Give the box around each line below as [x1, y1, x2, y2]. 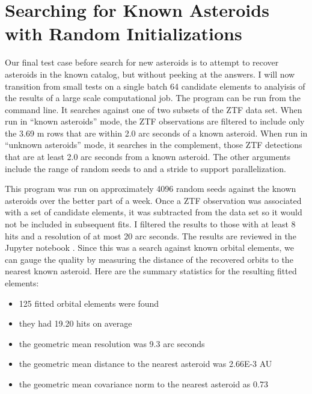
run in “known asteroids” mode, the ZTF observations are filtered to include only [5, 115, 305, 128]
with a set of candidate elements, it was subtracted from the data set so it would [5, 206, 302, 218]
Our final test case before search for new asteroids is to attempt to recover [5, 56, 279, 69]
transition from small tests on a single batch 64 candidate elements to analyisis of [5, 79, 305, 92]
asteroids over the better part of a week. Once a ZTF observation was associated [5, 194, 302, 206]
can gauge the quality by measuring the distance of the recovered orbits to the [5, 253, 293, 265]
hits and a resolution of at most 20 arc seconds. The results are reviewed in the [5, 229, 296, 242]
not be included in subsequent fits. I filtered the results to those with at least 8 [5, 218, 296, 230]
